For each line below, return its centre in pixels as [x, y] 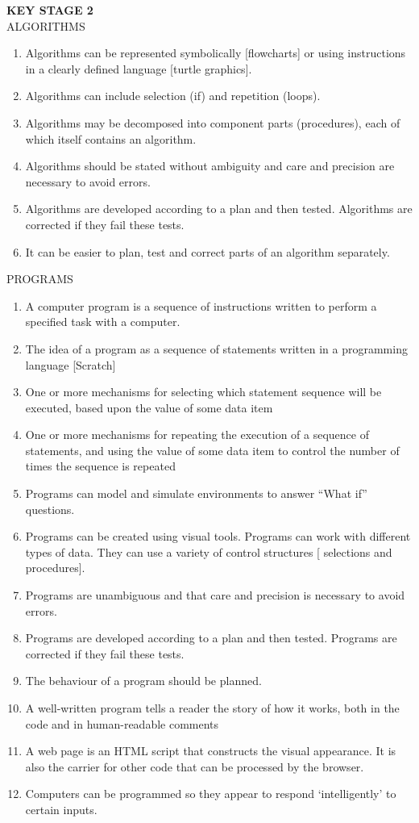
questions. [50, 509]
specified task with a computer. [103, 322]
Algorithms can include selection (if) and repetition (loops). [173, 96]
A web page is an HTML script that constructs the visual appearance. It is [211, 751]
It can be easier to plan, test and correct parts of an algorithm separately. [207, 251]
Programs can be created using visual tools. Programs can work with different [218, 536]
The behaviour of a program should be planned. [143, 681]
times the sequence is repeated [100, 466]
